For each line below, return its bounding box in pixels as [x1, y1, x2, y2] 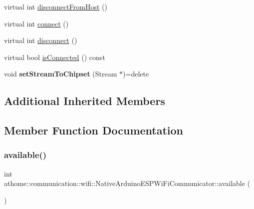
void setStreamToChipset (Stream [4, 68, 117, 79]
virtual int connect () [4, 18, 69, 28]
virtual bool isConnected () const [4, 51, 105, 62]
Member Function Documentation [4, 122, 184, 138]
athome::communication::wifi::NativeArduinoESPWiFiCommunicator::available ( [4, 178, 251, 188]
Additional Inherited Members [4, 93, 165, 108]
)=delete [123, 68, 149, 79]
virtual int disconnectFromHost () [4, 1, 107, 11]
